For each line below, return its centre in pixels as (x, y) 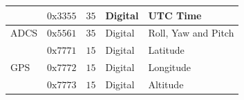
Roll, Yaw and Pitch (191, 33)
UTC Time (175, 15)
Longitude (170, 67)
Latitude (166, 50)
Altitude (166, 84)
